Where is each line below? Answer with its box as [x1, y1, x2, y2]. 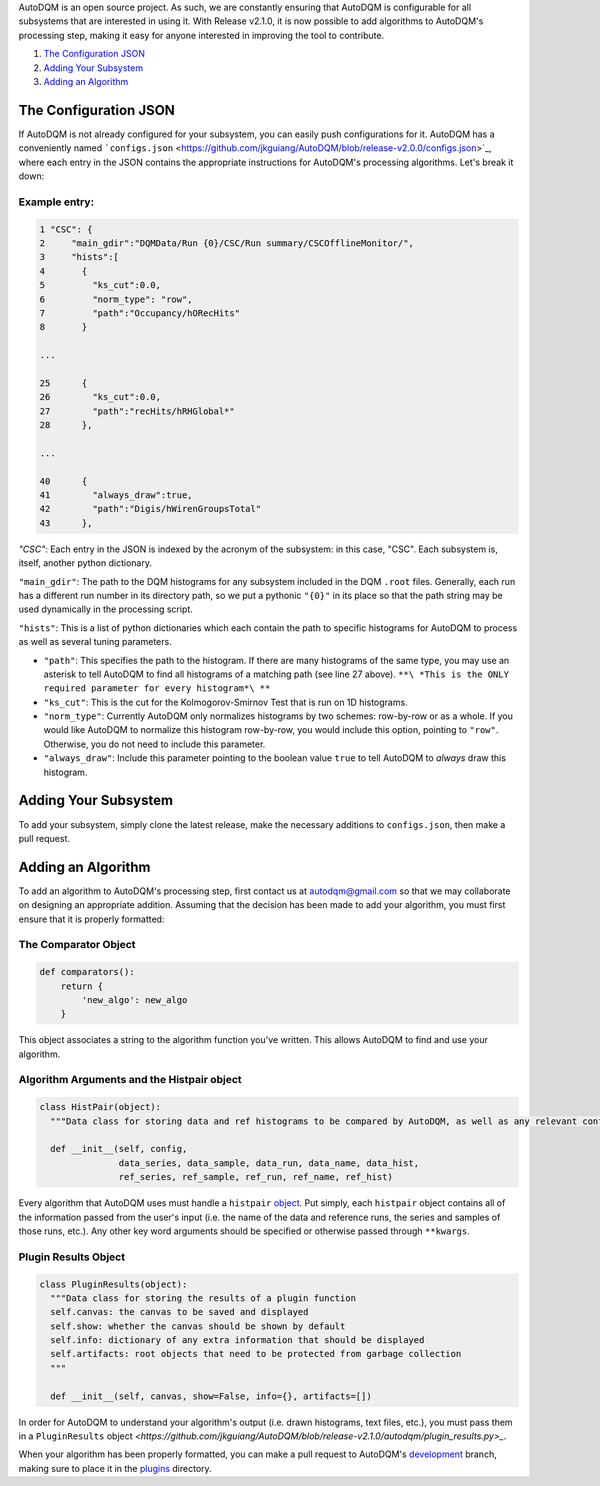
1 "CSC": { [39, 223, 93, 235]
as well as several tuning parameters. [18, 636, 172, 648]
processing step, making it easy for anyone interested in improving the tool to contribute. [18, 29, 385, 41]
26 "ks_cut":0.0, [39, 391, 162, 403]
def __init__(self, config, [50, 1143, 188, 1155]
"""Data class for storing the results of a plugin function [50, 1292, 357, 1304]
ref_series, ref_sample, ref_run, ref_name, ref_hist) [118, 1171, 394, 1183]
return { [60, 980, 104, 992]
